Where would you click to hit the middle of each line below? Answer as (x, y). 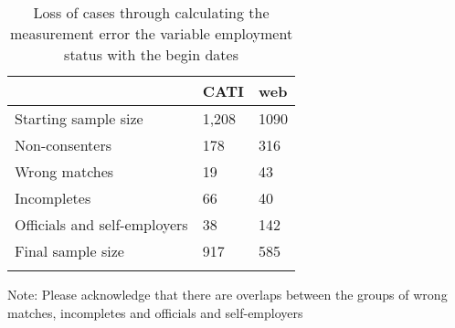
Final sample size (69, 251)
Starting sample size (79, 118)
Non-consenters (63, 145)
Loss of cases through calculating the (151, 12)
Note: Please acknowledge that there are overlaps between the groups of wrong (227, 294)
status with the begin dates (152, 54)
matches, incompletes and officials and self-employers (155, 312)
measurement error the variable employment (151, 33)
